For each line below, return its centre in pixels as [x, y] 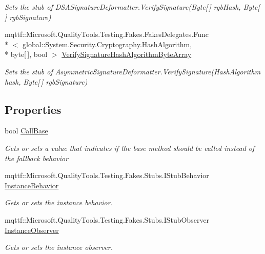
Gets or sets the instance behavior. [59, 202]
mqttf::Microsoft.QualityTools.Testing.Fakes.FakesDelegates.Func [107, 34]
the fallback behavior [36, 158]
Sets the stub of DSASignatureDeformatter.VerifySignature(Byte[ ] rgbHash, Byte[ [132, 7]
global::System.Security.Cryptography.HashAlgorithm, [107, 44]
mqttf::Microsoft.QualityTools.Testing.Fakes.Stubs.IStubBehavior [107, 175]
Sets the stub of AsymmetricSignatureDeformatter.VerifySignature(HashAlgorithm [133, 71]
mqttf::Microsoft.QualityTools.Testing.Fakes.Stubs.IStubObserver [107, 219]
